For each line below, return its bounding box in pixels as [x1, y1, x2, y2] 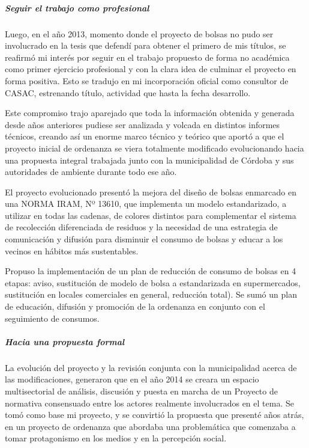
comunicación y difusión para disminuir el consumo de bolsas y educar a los [5, 233, 283, 245]
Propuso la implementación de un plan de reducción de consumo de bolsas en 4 [5, 265, 296, 277]
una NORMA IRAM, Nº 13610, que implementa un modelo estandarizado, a [5, 197, 287, 210]
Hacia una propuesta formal [5, 335, 125, 348]
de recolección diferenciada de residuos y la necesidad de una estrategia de [5, 221, 278, 233]
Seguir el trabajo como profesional [5, 1, 149, 14]
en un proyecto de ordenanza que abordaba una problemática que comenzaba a [5, 420, 296, 432]
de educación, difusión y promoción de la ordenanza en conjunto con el [5, 300, 265, 313]
